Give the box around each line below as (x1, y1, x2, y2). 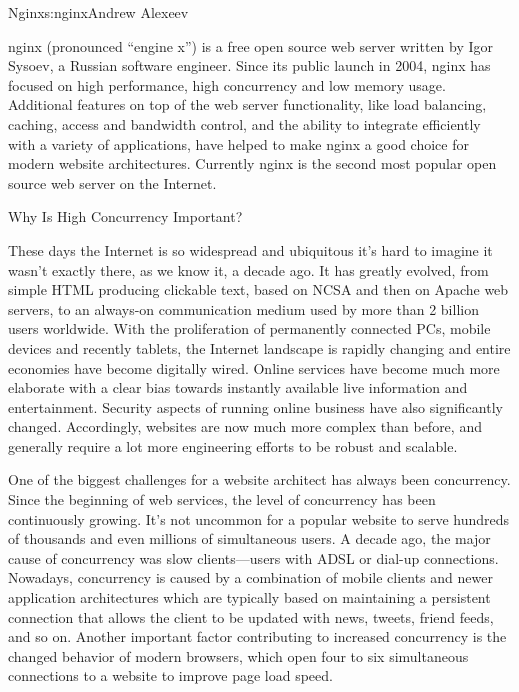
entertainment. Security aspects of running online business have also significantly (8, 396, 503, 417)
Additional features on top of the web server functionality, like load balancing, (8, 94, 487, 115)
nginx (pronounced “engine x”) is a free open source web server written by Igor (8, 35, 494, 56)
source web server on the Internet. (8, 172, 217, 193)
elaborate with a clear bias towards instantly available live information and (8, 377, 468, 398)
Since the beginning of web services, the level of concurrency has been (8, 489, 436, 510)
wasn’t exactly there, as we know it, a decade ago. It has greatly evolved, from (8, 259, 489, 280)
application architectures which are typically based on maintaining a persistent (8, 587, 491, 608)
